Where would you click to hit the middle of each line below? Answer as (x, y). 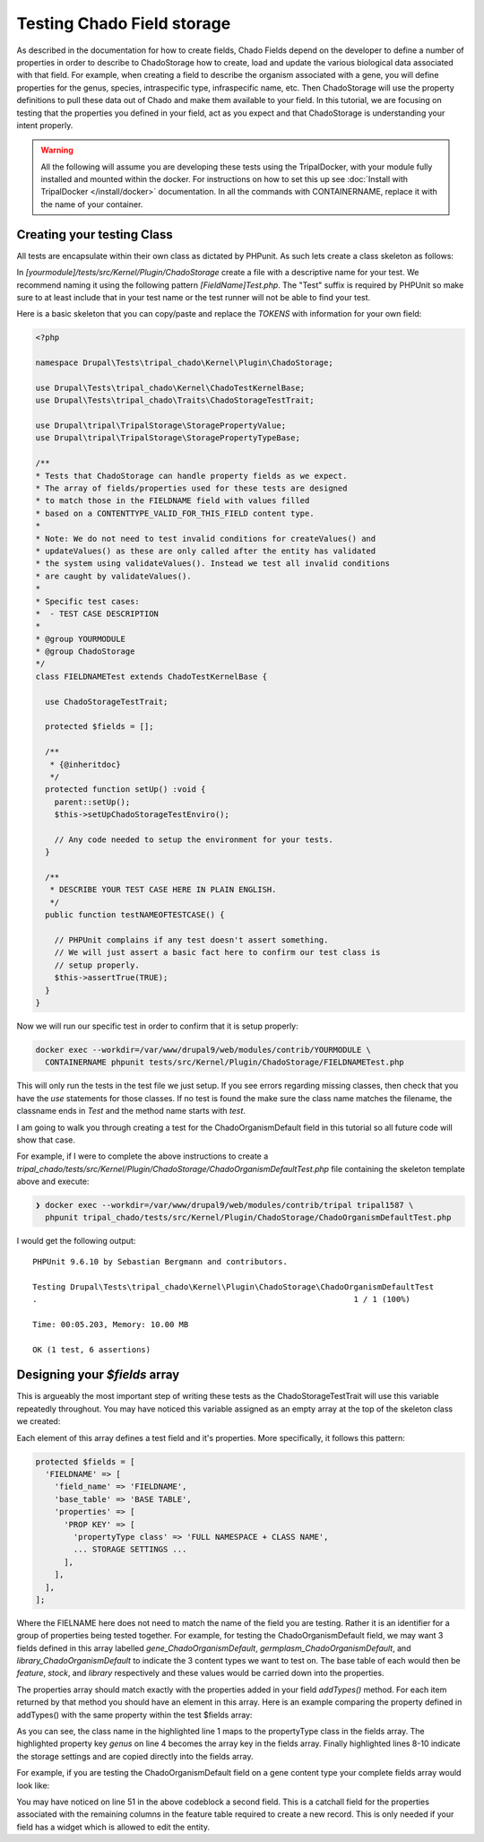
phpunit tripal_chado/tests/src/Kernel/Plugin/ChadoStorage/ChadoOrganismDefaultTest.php (248, 1218)
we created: (39, 1421)
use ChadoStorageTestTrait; (107, 701)
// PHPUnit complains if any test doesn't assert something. (191, 940)
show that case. (46, 1140)
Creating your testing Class (95, 235)
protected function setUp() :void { (125, 790)
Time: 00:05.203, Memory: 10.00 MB (111, 1324)
